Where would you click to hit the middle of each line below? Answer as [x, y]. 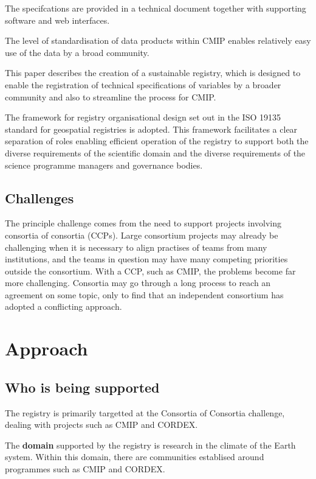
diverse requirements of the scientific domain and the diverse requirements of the [155, 152]
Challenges [39, 198]
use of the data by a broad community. [77, 52]
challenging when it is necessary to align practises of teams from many [136, 247]
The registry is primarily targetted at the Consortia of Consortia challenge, [145, 412]
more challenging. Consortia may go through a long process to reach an [138, 283]
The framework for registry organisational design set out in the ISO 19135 [143, 117]
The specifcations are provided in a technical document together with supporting [156, 8]
